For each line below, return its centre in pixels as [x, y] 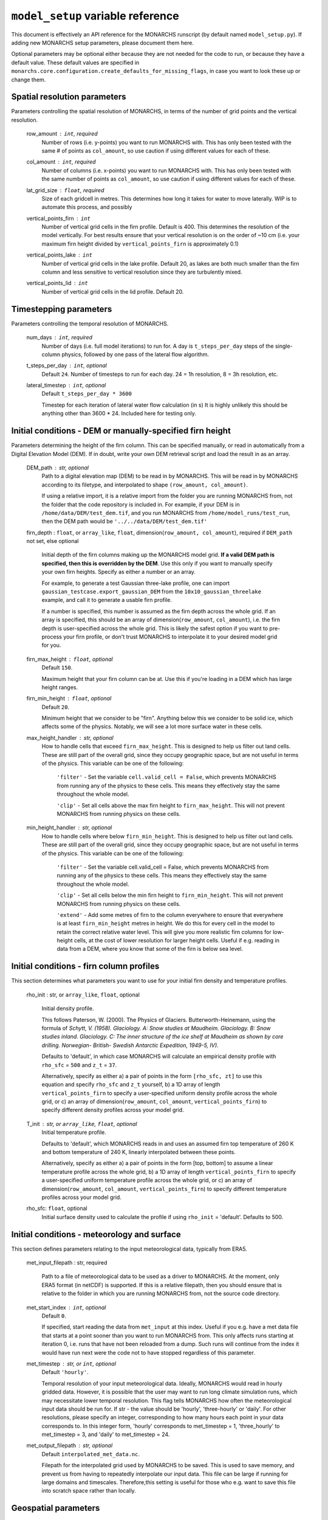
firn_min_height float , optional [69, 699]
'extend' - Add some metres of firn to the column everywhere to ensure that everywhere [170, 914]
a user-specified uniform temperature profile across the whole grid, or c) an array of [147, 1180]
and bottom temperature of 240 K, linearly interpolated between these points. [139, 1152]
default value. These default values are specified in [75, 62]
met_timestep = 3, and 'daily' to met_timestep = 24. [106, 1434]
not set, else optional [53, 541]
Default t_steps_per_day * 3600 [87, 394]
